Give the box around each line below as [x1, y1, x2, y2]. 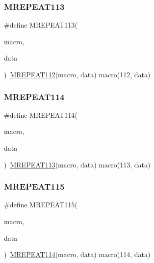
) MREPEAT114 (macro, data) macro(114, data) [4, 249, 151, 260]
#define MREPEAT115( [4, 199, 77, 210]
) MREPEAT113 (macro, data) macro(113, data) [4, 159, 151, 169]
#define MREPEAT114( [4, 109, 77, 120]
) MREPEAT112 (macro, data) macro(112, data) [4, 69, 151, 79]
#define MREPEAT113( [4, 20, 77, 30]
